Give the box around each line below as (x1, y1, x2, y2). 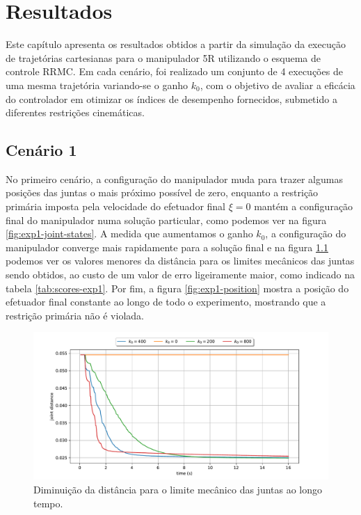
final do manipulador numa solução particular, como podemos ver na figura (6, 212, 327, 227)
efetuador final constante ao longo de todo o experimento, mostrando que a (6, 294, 326, 309)
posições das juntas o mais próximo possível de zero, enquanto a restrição (6, 185, 319, 200)
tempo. (33, 496, 63, 510)
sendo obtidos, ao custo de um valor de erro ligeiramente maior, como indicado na (6, 267, 355, 282)
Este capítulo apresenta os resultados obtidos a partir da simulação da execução (6, 37, 346, 51)
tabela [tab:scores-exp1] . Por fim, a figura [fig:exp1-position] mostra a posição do (6, 280, 349, 295)
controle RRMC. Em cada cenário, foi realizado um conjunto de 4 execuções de (6, 64, 343, 79)
